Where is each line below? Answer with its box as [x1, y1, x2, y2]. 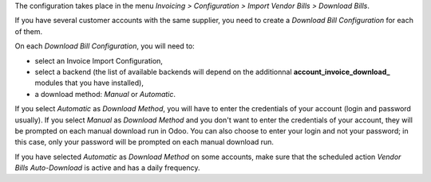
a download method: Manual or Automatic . [34, 89, 176, 99]
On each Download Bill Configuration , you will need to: [14, 41, 195, 51]
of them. [14, 26, 43, 36]
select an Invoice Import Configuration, [34, 56, 164, 65]
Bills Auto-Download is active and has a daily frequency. [14, 163, 200, 172]
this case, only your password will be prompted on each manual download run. [14, 137, 275, 147]
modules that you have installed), [34, 78, 144, 87]
